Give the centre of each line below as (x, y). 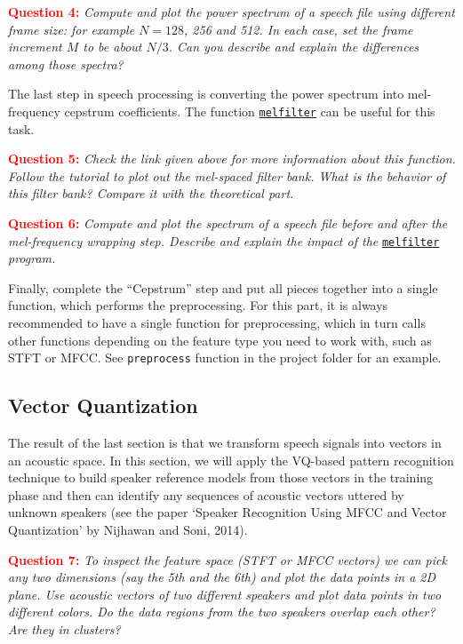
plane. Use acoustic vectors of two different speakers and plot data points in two (225, 594)
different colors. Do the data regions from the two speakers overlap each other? (222, 612)
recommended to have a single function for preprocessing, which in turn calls (217, 323)
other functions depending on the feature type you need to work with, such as (220, 340)
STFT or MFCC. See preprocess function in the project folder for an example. (225, 358)
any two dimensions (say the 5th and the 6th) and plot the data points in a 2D (222, 577)
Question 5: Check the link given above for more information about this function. (232, 159)
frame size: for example (72, 29)
